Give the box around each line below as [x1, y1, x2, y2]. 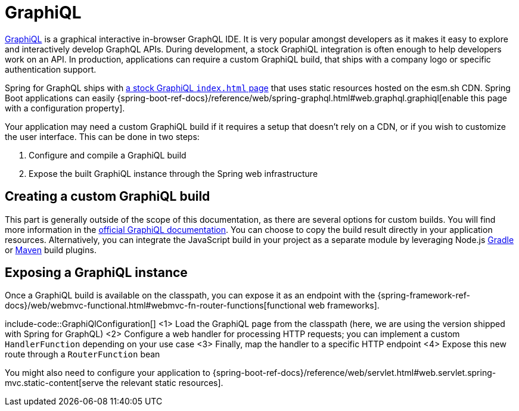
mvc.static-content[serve [5, 378, 104, 388]
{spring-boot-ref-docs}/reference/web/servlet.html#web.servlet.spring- [212, 368, 496, 378]
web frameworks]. [308, 300, 380, 311]
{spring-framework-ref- [377, 290, 470, 301]
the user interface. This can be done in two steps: [5, 131, 200, 142]
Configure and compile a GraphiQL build [29, 150, 187, 160]
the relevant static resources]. [105, 378, 223, 388]
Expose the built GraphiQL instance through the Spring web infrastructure [29, 168, 318, 179]
